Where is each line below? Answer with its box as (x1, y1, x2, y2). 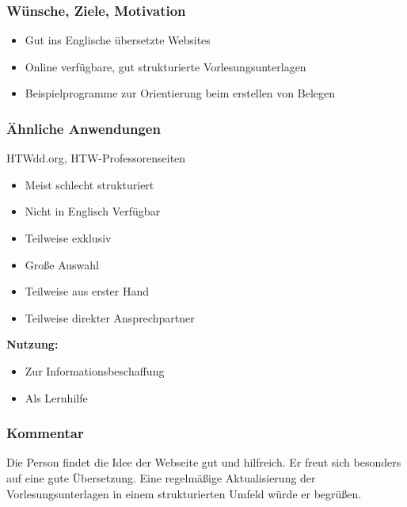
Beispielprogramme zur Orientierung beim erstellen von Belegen (25, 85, 335, 101)
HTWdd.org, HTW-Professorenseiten (6, 150, 186, 166)
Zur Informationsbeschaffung (25, 362, 165, 379)
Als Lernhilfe (25, 389, 88, 406)
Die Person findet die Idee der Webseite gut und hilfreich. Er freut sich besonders (6, 454, 401, 471)
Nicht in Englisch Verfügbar (25, 203, 161, 219)
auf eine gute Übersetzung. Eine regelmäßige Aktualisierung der (6, 469, 316, 486)
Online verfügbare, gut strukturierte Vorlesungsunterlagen (25, 58, 306, 74)
